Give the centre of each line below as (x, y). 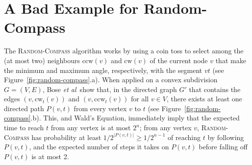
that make (231, 60)
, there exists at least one (204, 99)
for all (140, 99)
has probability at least (66, 137)
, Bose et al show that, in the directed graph (110, 89)
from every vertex (100, 108)
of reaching (184, 137)
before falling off (223, 147)
